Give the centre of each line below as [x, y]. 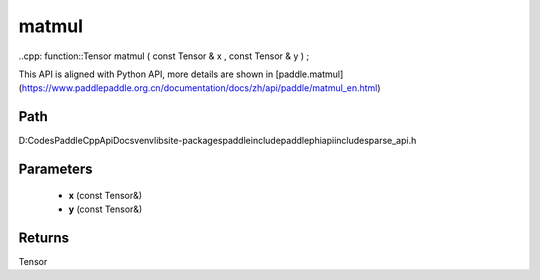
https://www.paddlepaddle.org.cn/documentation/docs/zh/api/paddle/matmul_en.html [199, 88]
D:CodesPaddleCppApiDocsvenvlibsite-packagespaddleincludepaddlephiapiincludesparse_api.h [217, 141]
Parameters [55, 169]
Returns [44, 237]
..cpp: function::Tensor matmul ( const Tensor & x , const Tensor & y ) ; [164, 56]
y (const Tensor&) [105, 209]
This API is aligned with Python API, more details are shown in [146, 74]
